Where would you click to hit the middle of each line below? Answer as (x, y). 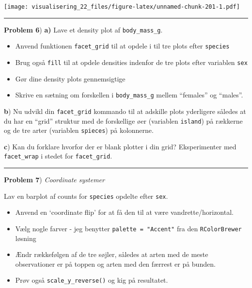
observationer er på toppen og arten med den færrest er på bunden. (115, 264)
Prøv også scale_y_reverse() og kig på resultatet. (92, 280)
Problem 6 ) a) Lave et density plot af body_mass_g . (83, 29)
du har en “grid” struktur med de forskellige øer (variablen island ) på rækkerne (123, 120)
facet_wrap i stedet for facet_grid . (58, 156)
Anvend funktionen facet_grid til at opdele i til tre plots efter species (122, 46)
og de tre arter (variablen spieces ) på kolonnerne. (79, 130)
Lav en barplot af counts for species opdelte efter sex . (86, 196)
